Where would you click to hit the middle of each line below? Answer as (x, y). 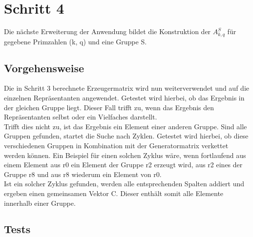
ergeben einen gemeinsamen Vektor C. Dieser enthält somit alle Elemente (114, 193)
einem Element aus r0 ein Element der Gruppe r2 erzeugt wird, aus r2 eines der (123, 165)
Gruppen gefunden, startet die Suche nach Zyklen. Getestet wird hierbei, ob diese (126, 136)
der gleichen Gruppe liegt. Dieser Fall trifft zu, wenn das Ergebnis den (109, 107)
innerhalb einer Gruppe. (40, 203)
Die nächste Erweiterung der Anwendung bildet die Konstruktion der (107, 31)
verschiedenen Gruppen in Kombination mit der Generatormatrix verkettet (116, 145)
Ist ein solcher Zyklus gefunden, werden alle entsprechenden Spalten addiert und (124, 184)
